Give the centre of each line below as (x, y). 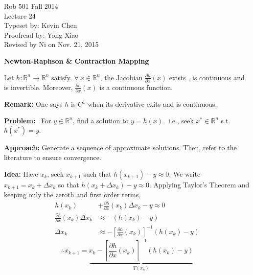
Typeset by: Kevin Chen (41, 25)
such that (97, 173)
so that (69, 184)
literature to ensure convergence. (53, 157)
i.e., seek (181, 120)
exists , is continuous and (207, 77)
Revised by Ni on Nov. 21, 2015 (51, 44)
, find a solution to (101, 120)
